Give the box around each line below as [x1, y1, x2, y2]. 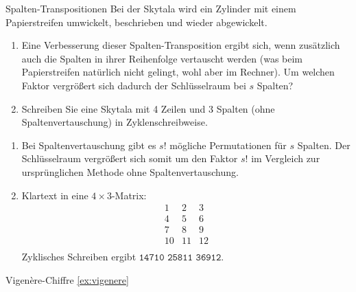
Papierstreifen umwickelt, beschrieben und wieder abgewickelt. [5, 14, 268, 29]
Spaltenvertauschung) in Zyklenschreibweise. [21, 115, 208, 129]
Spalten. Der [297, 137, 351, 152]
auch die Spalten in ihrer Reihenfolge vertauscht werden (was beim [21, 51, 303, 65]
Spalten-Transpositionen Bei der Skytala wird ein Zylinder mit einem [5, 1, 296, 15]
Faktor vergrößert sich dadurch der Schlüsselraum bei [21, 78, 246, 92]
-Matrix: [111, 188, 147, 202]
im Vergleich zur [251, 151, 320, 166]
